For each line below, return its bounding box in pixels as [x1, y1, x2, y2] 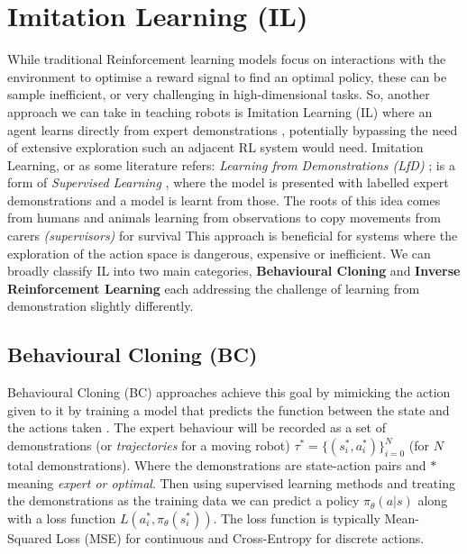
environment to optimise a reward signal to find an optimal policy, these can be [7, 67, 447, 86]
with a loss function [7, 508, 116, 527]
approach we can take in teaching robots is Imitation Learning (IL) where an [7, 102, 433, 121]
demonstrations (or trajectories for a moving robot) [7, 436, 290, 455]
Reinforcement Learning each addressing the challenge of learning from [7, 278, 420, 297]
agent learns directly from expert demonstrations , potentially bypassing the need [7, 120, 458, 139]
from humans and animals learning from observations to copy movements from [7, 208, 441, 227]
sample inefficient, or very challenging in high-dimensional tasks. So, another [7, 85, 430, 104]
